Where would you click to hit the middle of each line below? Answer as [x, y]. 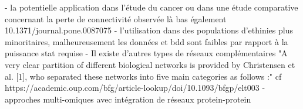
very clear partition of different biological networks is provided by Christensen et [150, 64]
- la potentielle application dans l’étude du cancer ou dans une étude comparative [151, 7]
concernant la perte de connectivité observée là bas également [116, 18]
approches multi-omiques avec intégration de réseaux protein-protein [128, 99]
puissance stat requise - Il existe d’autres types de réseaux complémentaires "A [146, 53]
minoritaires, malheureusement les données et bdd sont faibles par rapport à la [147, 41]
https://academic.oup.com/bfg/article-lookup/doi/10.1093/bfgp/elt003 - [135, 88]
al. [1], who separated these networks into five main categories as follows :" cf [143, 76]
